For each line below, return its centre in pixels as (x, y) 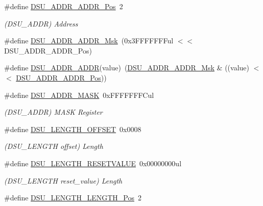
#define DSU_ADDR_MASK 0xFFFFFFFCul (79, 95)
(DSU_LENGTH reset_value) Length (63, 180)
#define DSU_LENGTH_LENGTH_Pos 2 (73, 198)
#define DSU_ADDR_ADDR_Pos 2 (64, 6)
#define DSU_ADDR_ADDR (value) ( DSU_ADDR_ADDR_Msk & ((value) (127, 68)
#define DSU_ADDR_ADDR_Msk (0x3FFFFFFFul (89, 41)
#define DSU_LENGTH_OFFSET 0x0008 (73, 129)
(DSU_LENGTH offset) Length (54, 146)
